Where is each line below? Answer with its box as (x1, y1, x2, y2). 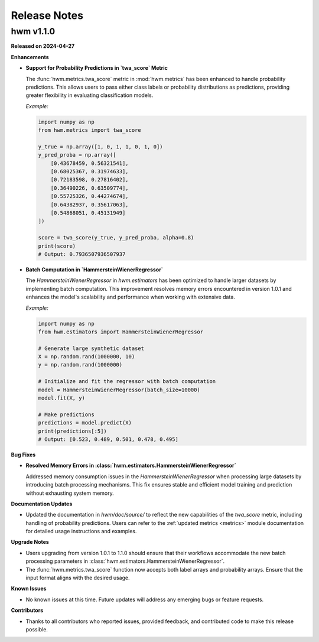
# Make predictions (38, 411, 95, 418)
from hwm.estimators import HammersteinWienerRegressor (38, 328, 204, 335)
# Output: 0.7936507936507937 (38, 251, 126, 257)
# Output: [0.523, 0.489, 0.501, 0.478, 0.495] (38, 436, 178, 443)
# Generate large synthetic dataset (38, 345, 145, 352)
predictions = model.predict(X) (38, 420, 132, 426)
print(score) (38, 242, 76, 249)
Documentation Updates (11, 500, 73, 507)
